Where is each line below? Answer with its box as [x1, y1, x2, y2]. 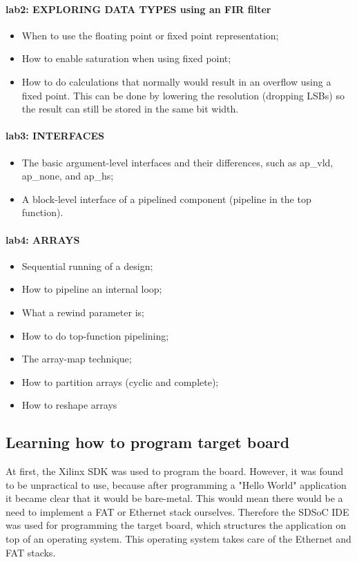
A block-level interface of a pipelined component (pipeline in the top [21, 191, 311, 206]
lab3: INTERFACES [6, 128, 104, 143]
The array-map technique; [21, 351, 132, 366]
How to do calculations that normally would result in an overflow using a [21, 74, 331, 88]
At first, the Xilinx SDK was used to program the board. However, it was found [6, 464, 344, 478]
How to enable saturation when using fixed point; [21, 51, 231, 66]
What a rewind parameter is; [21, 304, 144, 319]
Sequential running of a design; [21, 258, 153, 273]
